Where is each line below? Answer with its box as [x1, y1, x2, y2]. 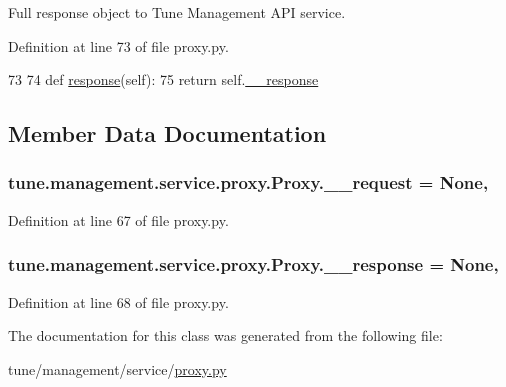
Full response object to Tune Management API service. [8, 2, 346, 22]
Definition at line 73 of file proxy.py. [8, 35, 229, 56]
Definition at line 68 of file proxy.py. [8, 291, 229, 312]
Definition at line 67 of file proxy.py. [8, 209, 229, 230]
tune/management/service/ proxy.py [8, 358, 227, 379]
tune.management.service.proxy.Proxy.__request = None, [8, 170, 489, 195]
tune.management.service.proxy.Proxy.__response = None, [8, 252, 499, 277]
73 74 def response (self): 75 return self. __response [8, 69, 319, 90]
